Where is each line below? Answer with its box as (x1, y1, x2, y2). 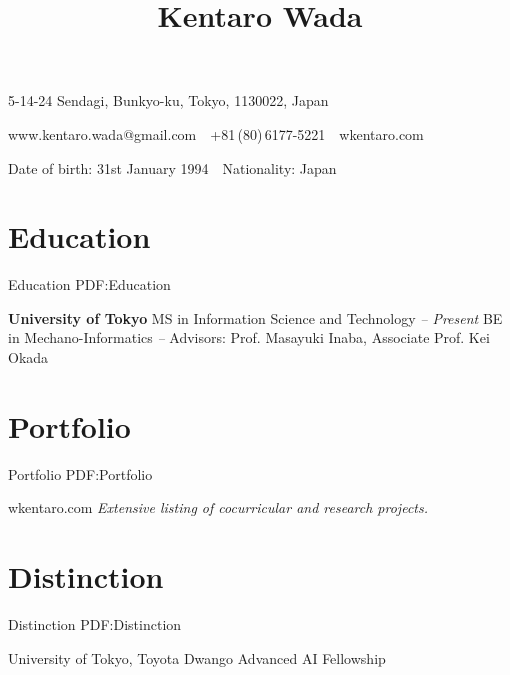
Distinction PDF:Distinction (8, 614, 182, 635)
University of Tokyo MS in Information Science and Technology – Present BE (8, 307, 503, 328)
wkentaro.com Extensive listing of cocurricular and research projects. (8, 497, 429, 518)
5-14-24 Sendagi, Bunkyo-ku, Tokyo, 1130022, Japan (8, 90, 329, 111)
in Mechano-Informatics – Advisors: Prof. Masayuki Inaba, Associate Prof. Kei (8, 327, 490, 348)
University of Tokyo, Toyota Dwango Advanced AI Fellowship (8, 647, 386, 668)
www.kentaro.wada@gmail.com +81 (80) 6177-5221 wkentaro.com (8, 123, 424, 144)
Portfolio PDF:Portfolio (8, 463, 153, 484)
